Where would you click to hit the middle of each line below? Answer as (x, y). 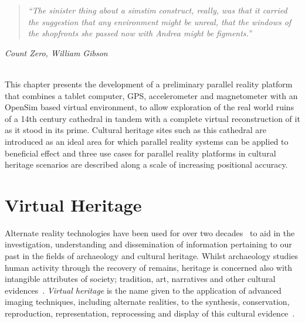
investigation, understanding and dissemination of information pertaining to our (148, 244)
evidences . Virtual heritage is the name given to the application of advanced (143, 290)
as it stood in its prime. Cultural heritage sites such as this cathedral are (136, 130)
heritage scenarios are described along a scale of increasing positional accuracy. (146, 164)
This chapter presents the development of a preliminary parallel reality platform (149, 84)
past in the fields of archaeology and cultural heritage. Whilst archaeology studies (151, 256)
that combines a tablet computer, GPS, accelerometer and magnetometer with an (151, 95)
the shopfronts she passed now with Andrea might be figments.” (140, 33)
